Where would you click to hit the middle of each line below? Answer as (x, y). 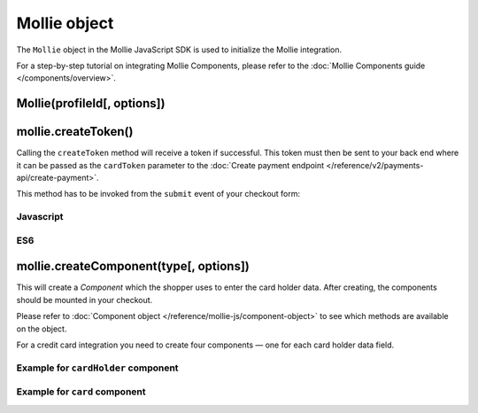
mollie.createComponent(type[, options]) (133, 266)
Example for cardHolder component (97, 368)
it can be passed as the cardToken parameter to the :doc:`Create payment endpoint (170, 165)
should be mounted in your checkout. (85, 300)
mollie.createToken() (75, 132)
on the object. (42, 329)
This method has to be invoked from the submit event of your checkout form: (158, 194)
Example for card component (81, 392)
